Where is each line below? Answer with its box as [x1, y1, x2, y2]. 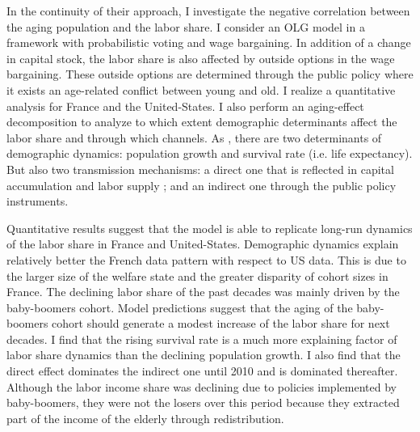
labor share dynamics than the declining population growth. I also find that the [6, 346, 401, 363]
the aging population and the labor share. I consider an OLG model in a [6, 18, 365, 35]
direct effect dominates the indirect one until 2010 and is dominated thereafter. [6, 362, 398, 379]
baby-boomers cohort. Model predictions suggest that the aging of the [6, 299, 353, 316]
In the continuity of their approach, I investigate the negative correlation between [6, 2, 410, 19]
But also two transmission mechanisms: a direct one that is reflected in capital [6, 160, 394, 177]
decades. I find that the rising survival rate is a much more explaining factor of [6, 330, 397, 347]
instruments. [6, 193, 69, 210]
